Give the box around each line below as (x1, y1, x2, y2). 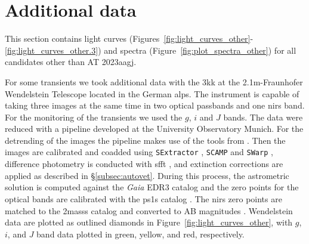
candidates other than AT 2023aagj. (5, 55, 137, 68)
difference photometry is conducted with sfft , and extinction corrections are (5, 157, 283, 170)
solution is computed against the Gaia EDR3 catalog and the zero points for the (5, 181, 299, 193)
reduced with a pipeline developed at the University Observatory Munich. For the (5, 122, 304, 135)
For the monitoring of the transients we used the (5, 110, 183, 123)
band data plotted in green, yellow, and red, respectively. (36, 227, 245, 240)
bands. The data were (223, 110, 303, 123)
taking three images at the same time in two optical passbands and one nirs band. (5, 99, 305, 112)
